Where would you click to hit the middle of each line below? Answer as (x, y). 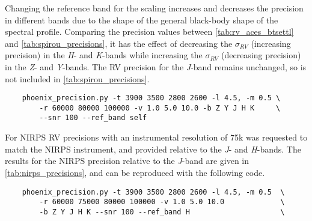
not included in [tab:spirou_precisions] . (77, 78)
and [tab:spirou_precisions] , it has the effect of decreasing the (119, 43)
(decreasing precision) (261, 55)
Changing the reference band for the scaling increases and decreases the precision (154, 8)
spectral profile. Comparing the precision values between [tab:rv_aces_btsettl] (149, 32)
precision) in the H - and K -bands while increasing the (104, 55)
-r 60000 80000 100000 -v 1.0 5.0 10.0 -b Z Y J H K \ (160, 108)
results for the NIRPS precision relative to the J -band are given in (127, 161)
